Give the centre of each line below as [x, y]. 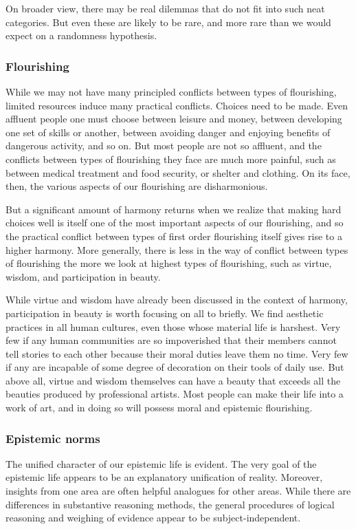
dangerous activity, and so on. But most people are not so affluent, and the [164, 145]
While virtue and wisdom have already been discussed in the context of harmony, [177, 300]
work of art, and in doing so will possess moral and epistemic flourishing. [159, 408]
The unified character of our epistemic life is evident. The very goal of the [161, 463]
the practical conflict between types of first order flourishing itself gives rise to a [174, 236]
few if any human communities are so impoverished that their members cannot [171, 340]
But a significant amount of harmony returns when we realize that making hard [174, 209]
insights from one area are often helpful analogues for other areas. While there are [178, 491]
